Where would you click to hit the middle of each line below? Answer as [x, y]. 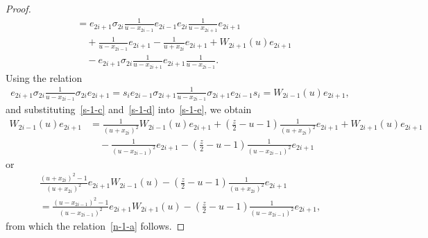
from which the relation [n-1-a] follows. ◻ [95, 225]
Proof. [18, 8]
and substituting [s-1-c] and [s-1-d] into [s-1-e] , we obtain [129, 109]
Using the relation [44, 77]
